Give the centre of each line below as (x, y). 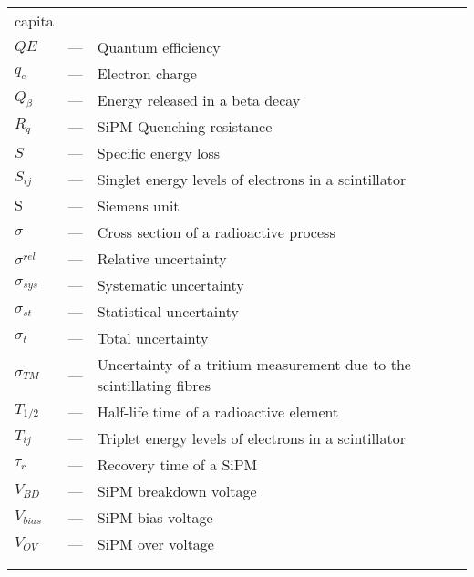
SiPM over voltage (155, 544)
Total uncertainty (153, 338)
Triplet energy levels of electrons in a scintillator (251, 438)
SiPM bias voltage (155, 517)
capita (34, 21)
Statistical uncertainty (168, 311)
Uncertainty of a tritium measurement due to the (254, 364)
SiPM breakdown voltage (177, 491)
